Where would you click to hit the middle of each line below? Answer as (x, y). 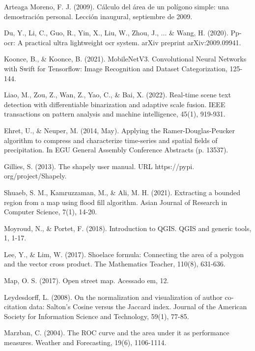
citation (15, 307)
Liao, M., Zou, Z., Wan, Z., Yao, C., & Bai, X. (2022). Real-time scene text (117, 95)
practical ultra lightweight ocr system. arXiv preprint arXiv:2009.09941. (133, 42)
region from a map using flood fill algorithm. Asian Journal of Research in (116, 202)
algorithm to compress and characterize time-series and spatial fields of (111, 140)
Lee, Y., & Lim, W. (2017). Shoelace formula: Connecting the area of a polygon (124, 254)
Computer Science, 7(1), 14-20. (51, 212)
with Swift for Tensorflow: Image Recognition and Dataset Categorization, (116, 68)
